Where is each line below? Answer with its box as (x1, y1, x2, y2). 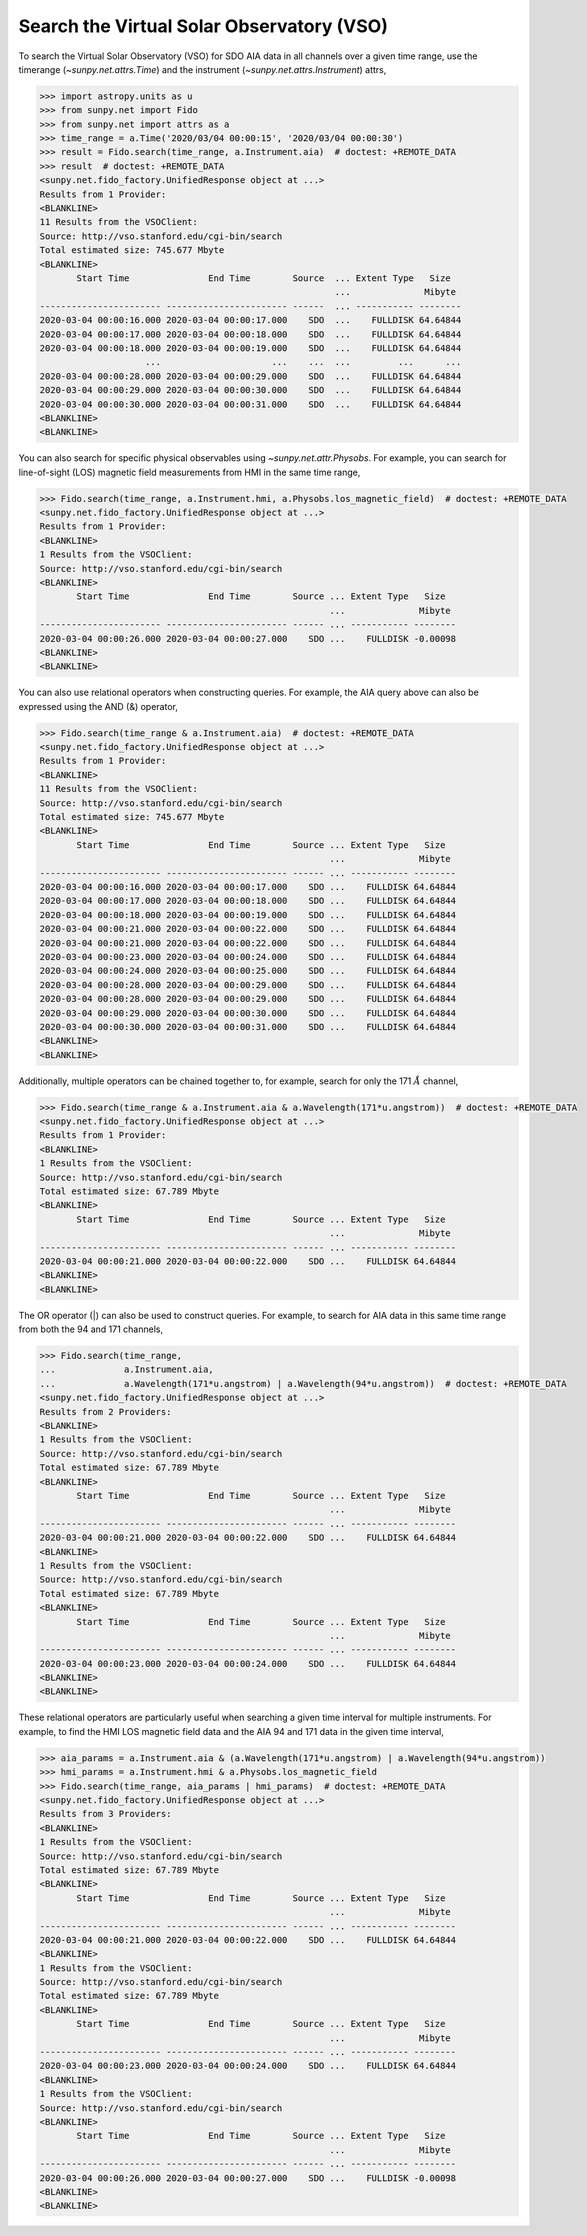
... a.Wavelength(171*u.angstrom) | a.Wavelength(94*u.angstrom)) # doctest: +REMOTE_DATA (39, 1378, 567, 1389)
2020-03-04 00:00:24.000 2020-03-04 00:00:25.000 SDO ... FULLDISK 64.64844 (39, 965, 457, 977)
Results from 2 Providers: (39, 1406, 172, 1417)
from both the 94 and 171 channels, (18, 1323, 164, 1335)
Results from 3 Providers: (39, 1808, 172, 1820)
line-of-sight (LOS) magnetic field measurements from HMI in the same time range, (18, 466, 361, 478)
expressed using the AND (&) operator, (18, 700, 179, 712)
